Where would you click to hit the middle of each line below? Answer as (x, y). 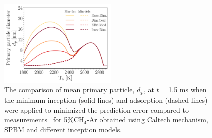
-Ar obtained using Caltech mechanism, (148, 120)
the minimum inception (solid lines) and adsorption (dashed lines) (106, 99)
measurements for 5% (39, 120)
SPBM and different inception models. (63, 129)
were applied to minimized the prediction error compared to (96, 110)
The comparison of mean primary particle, (69, 89)
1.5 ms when (188, 89)
